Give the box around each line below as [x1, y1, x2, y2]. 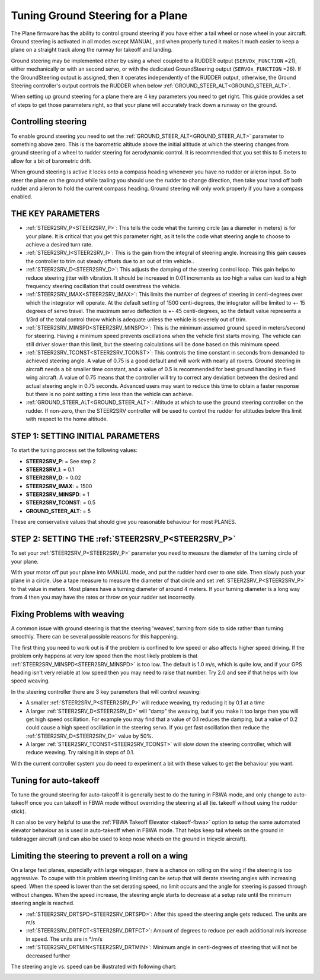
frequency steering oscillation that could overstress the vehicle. [25, 282, 181, 289]
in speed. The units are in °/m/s [25, 935, 103, 943]
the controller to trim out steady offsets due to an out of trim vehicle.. [25, 257, 195, 264]
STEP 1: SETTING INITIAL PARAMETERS [11, 431, 160, 441]
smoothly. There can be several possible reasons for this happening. [11, 633, 178, 640]
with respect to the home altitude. [25, 416, 108, 423]
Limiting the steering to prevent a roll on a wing [11, 851, 188, 861]
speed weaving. [11, 677, 50, 684]
